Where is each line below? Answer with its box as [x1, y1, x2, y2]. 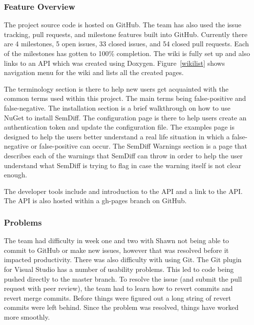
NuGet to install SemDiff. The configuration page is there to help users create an [4, 112, 247, 122]
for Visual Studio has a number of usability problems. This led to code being [4, 264, 234, 274]
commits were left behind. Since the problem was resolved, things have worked [4, 302, 239, 312]
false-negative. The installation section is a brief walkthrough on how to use [4, 102, 231, 113]
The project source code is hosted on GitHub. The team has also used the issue [4, 19, 242, 30]
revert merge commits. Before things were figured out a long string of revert [4, 292, 232, 303]
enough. [4, 170, 27, 180]
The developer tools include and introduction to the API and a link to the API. [4, 186, 243, 196]
